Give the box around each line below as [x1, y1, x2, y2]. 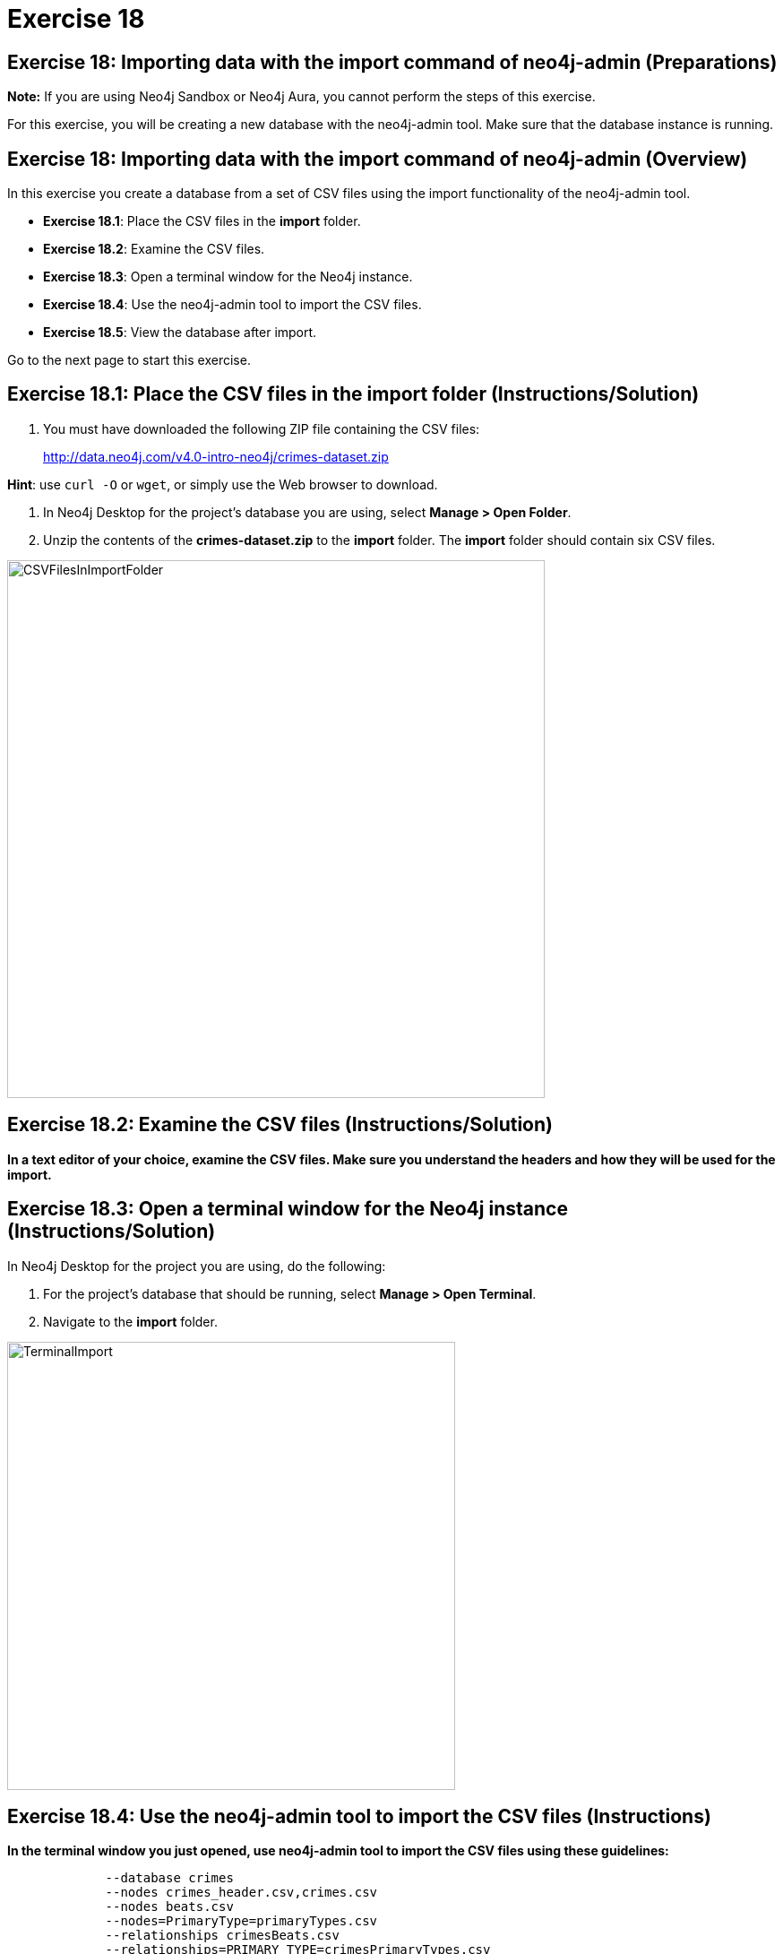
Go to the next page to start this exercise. [7, 352, 251, 368]
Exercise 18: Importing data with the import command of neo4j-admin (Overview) [7, 147, 748, 170]
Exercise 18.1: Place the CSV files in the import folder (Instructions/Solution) [7, 383, 700, 406]
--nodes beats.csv [105, 1899, 234, 1915]
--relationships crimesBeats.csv [105, 1928, 340, 1943]
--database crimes [105, 1871, 234, 1886]
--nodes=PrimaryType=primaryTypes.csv [105, 1914, 378, 1929]
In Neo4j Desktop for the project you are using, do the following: [7, 1258, 386, 1274]
